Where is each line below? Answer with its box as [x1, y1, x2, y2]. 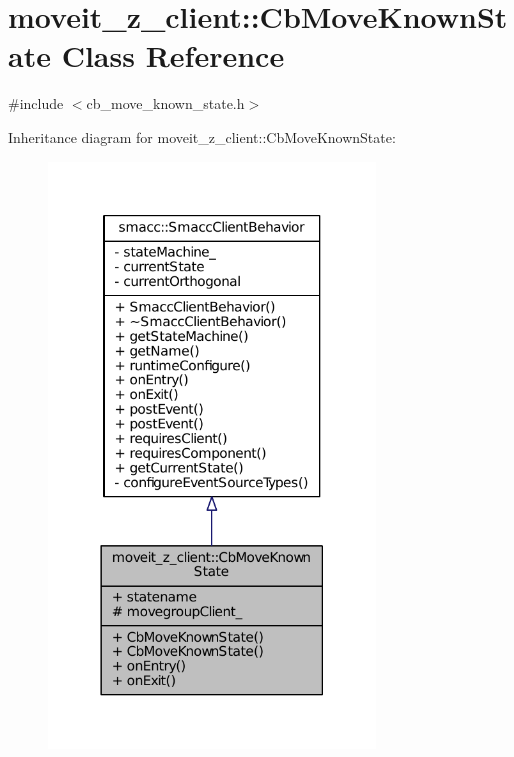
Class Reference [61, 35, 285, 76]
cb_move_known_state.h [86, 93, 245, 114]
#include [8, 93, 64, 114]
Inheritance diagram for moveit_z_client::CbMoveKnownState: [8, 126, 396, 147]
